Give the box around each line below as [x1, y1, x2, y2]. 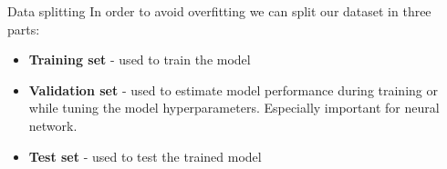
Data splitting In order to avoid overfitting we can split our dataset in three [7, 2, 431, 20]
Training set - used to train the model [28, 50, 251, 69]
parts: [7, 19, 40, 38]
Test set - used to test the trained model [28, 146, 262, 165]
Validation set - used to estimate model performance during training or [28, 80, 438, 99]
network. [28, 115, 78, 134]
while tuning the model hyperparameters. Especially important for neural [28, 98, 440, 117]
